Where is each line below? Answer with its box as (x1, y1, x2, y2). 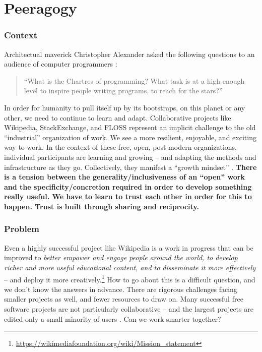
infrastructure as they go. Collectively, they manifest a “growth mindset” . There (4, 161, 257, 172)
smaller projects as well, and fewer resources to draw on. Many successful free (4, 294, 243, 304)
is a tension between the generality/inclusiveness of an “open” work (4, 171, 245, 182)
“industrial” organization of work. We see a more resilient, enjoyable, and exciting (4, 132, 256, 142)
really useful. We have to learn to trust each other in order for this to (4, 191, 252, 202)
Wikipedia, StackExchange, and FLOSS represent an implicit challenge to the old (4, 122, 256, 133)
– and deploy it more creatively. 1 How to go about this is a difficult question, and (4, 272, 255, 284)
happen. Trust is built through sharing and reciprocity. (4, 201, 199, 211)
